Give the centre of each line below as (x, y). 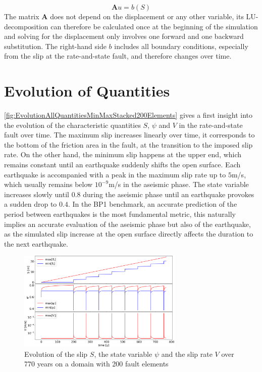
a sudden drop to (31, 204)
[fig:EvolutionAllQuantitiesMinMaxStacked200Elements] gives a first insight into (128, 115)
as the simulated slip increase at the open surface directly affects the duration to (129, 234)
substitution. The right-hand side (55, 46)
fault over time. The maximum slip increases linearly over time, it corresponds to (129, 135)
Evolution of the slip (56, 354)
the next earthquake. (36, 243)
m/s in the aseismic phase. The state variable (179, 184)
